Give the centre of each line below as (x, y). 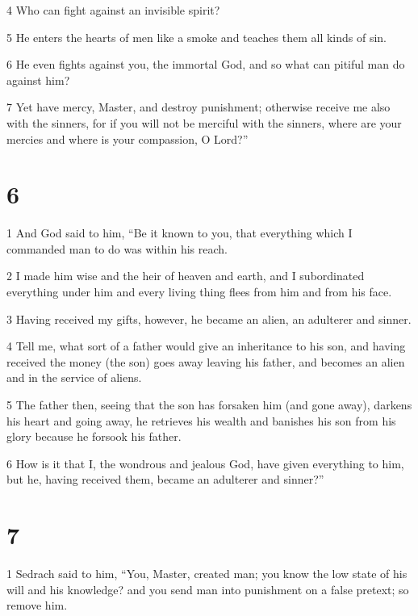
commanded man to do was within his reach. (117, 248)
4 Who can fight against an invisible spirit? (113, 10)
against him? (38, 80)
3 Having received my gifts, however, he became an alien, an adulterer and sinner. (209, 318)
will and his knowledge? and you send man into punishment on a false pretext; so (208, 589)
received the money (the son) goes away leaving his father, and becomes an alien (206, 361)
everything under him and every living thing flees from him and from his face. (199, 292)
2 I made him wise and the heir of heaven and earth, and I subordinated (186, 276)
